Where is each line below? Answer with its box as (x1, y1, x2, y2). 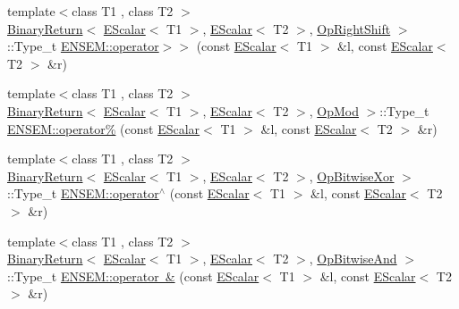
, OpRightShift (309, 19, 391, 38)
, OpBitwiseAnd (309, 249, 397, 268)
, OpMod (309, 101, 359, 120)
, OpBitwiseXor (309, 166, 395, 185)
